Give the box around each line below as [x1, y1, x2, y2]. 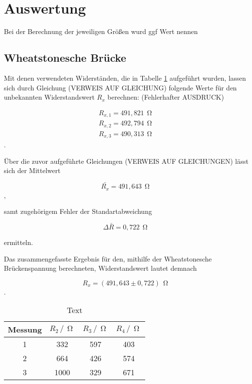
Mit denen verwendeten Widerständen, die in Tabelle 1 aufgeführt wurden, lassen [4, 72, 246, 83]
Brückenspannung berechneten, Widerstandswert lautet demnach [4, 263, 197, 273]
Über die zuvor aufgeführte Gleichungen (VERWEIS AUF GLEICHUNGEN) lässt [4, 156, 249, 166]
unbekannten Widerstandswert [4, 92, 95, 102]
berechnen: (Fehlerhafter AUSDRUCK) [107, 92, 224, 102]
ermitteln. [4, 237, 33, 247]
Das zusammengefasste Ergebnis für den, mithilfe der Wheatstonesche [4, 253, 212, 263]
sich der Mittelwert [4, 165, 61, 175]
